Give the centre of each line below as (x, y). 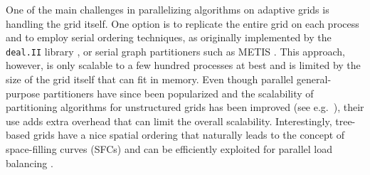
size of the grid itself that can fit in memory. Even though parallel (150, 79)
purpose (23, 93)
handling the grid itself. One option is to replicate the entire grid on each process (183, 23)
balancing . (30, 163)
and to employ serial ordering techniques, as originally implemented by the (169, 37)
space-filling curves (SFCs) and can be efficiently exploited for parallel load (169, 149)
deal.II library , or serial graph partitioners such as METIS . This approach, (175, 51)
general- (314, 79)
